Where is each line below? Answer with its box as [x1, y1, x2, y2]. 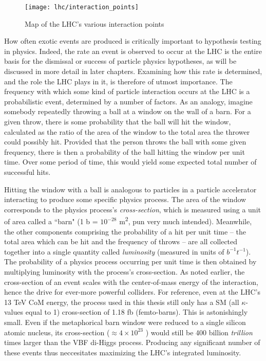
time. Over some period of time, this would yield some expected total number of [4, 156, 257, 167]
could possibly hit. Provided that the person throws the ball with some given [4, 136, 246, 147]
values [4, 306, 24, 317]
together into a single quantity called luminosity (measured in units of [4, 246, 224, 257]
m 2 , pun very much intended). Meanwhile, [119, 214, 252, 226]
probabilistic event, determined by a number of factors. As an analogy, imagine [4, 96, 253, 106]
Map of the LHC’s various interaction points [25, 18, 164, 29]
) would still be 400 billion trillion [145, 327, 253, 337]
